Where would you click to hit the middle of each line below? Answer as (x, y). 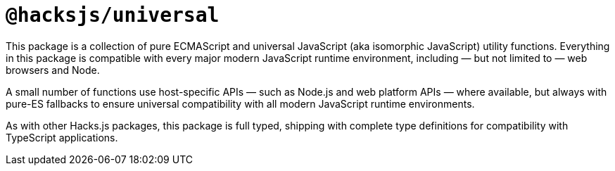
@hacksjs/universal (113, 15)
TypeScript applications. (62, 137)
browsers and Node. (53, 70)
